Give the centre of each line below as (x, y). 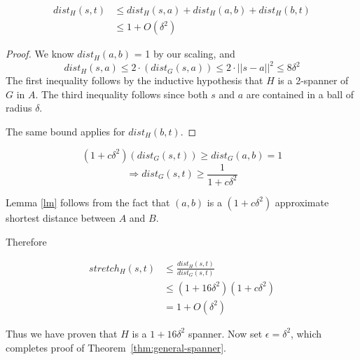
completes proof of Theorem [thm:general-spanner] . (116, 347)
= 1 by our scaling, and (185, 54)
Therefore (26, 241)
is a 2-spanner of (313, 80)
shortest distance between (61, 217)
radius (19, 108)
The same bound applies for (65, 131)
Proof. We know (40, 54)
